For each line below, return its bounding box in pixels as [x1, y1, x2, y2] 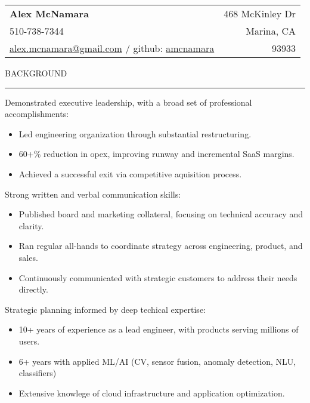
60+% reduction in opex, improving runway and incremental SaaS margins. [18, 147, 294, 160]
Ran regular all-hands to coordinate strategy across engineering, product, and [18, 239, 303, 252]
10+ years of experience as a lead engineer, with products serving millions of [18, 323, 299, 336]
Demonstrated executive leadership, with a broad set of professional [5, 96, 252, 108]
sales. [18, 251, 38, 263]
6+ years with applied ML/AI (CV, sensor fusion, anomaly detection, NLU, [18, 355, 296, 367]
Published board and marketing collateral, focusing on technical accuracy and [18, 208, 303, 220]
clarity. [18, 219, 44, 232]
